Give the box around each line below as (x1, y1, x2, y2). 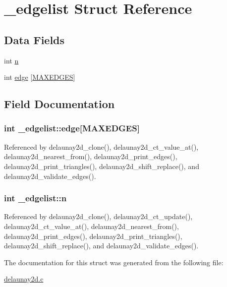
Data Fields (4, 32, 65, 47)
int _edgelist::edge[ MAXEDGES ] (4, 122, 140, 134)
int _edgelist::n (4, 192, 67, 204)
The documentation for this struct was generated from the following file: (4, 257, 224, 267)
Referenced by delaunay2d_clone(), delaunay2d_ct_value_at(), (4, 141, 199, 152)
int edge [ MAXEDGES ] (4, 72, 75, 82)
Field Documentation (4, 96, 115, 112)
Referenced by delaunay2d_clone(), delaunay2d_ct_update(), (4, 211, 193, 222)
